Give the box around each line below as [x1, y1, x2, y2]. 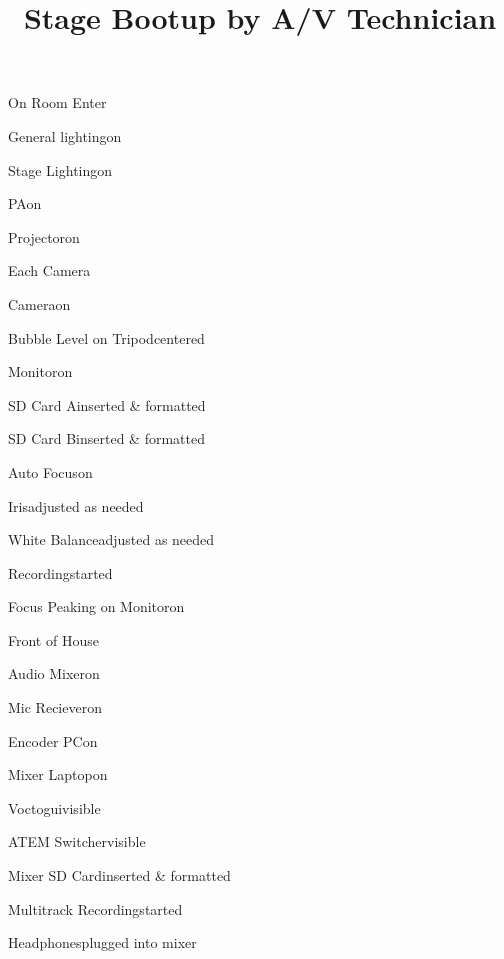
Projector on [8, 226, 80, 247]
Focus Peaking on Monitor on [8, 596, 185, 617]
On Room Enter [8, 92, 107, 113]
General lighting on [8, 125, 122, 146]
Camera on [8, 293, 71, 314]
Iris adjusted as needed [8, 495, 144, 516]
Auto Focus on [8, 461, 93, 482]
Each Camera [8, 260, 91, 281]
